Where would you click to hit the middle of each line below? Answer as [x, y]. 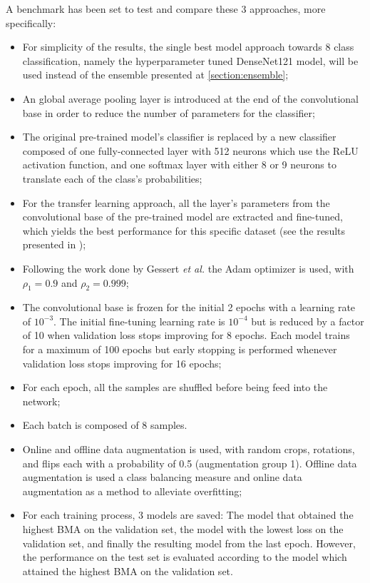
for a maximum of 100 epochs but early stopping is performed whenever [180, 349]
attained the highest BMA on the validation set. [128, 571]
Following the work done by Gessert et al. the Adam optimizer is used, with [188, 268]
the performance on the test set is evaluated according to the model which [185, 557]
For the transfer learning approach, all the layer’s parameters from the [176, 202]
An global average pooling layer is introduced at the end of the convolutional [190, 98]
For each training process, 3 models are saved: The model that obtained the [188, 515]
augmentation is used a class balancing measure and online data [162, 477]
